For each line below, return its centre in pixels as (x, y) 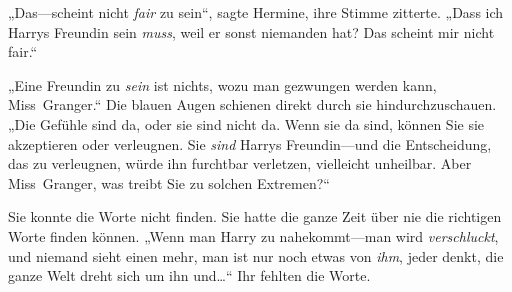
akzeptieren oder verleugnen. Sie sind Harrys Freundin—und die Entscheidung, (250, 143)
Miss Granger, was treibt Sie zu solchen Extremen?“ (169, 182)
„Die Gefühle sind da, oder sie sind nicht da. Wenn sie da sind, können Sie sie (246, 123)
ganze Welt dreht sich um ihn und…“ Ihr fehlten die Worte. (189, 275)
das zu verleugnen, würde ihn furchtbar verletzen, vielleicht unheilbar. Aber (240, 163)
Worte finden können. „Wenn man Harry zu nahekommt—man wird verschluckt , (253, 235)
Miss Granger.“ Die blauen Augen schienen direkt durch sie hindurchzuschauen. (252, 104)
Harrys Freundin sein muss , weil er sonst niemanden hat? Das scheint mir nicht (251, 31)
